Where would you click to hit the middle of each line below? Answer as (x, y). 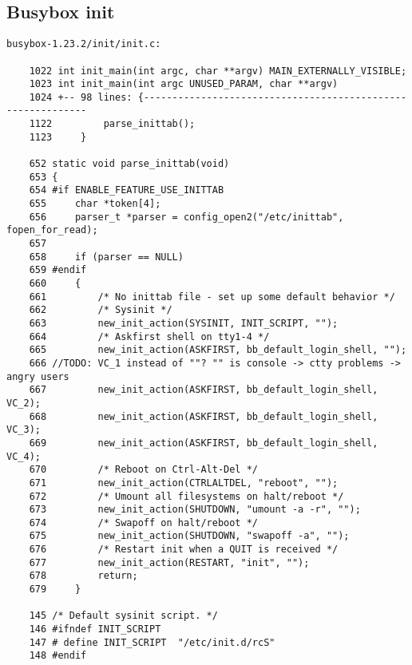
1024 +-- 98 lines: (81, 97)
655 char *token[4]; (95, 204)
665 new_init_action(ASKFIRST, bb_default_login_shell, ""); (218, 350)
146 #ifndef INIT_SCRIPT (95, 629)
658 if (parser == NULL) (106, 257)
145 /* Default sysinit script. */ (123, 616)
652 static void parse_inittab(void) (129, 164)
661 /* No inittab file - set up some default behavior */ (212, 297)
